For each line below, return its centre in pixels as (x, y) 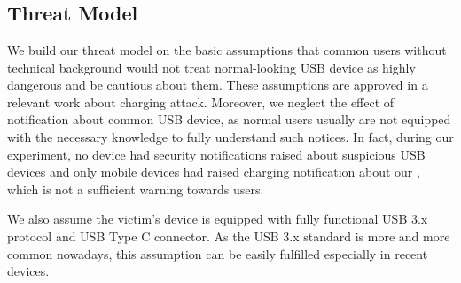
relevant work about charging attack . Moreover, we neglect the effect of (201, 102)
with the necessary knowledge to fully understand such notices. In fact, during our (230, 136)
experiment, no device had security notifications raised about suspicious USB (216, 154)
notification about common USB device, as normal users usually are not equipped (229, 119)
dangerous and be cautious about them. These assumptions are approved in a (218, 85)
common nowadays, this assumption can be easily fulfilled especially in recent (218, 253)
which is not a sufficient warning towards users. (136, 189)
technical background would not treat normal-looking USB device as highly (211, 67)
